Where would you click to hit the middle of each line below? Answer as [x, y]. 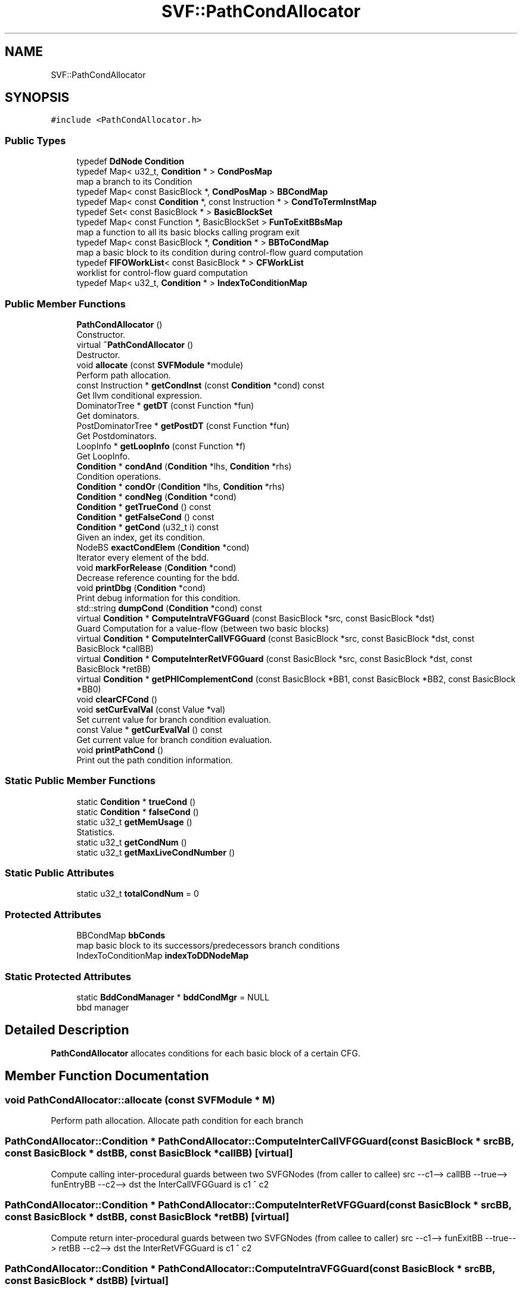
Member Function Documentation [107, 1076]
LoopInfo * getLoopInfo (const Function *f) [161, 446]
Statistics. [96, 832]
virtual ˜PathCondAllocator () [135, 344]
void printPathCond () [120, 750]
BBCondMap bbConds [121, 935]
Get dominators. [108, 415]
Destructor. [98, 355]
